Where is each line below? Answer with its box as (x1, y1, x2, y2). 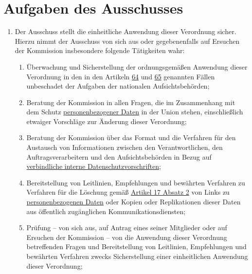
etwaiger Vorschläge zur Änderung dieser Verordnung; (26, 116, 187, 126)
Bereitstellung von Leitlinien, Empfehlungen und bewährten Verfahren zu (26, 177, 245, 187)
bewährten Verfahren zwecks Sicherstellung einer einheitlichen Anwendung (26, 251, 248, 261)
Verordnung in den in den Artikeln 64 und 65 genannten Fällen (26, 71, 215, 81)
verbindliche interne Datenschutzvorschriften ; (26, 161, 161, 171)
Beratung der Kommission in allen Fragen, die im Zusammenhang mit (26, 97, 235, 107)
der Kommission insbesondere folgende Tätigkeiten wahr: (15, 45, 185, 55)
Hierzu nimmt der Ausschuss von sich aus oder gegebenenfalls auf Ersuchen (15, 36, 240, 46)
